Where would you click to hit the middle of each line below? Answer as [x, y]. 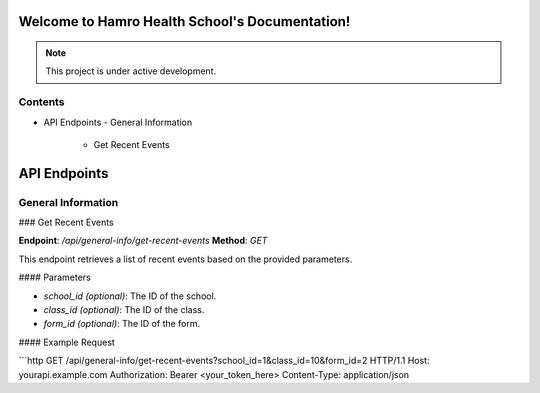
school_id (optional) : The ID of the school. [130, 296]
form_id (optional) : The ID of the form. [122, 324]
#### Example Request [66, 342]
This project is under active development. [131, 71]
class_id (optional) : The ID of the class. [124, 310]
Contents [41, 102]
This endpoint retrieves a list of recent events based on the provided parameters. [185, 259]
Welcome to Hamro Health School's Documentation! [184, 21]
